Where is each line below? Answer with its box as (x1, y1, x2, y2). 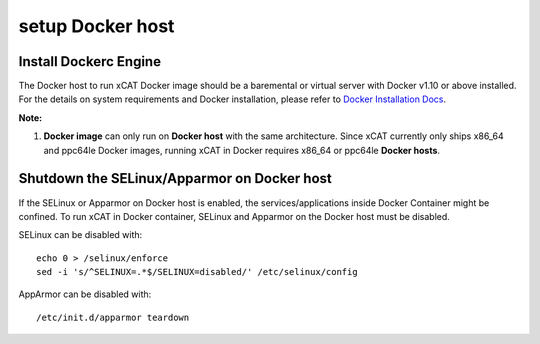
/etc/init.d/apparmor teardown (36, 311, 190, 323)
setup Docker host (18, 15, 175, 37)
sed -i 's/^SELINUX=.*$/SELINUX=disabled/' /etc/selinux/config (36, 266, 359, 278)
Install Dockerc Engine (18, 53, 162, 70)
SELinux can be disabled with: (18, 229, 143, 241)
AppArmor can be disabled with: (18, 288, 152, 300)
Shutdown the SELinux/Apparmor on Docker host (18, 170, 332, 187)
